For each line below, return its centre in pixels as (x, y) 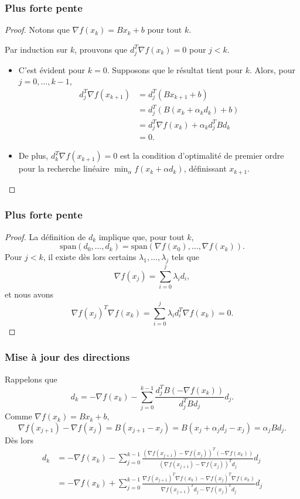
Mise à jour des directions (67, 357)
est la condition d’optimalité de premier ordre (202, 155)
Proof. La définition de (45, 236)
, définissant (205, 168)
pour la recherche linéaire (64, 168)
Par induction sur (36, 49)
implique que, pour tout (142, 236)
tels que (185, 257)
